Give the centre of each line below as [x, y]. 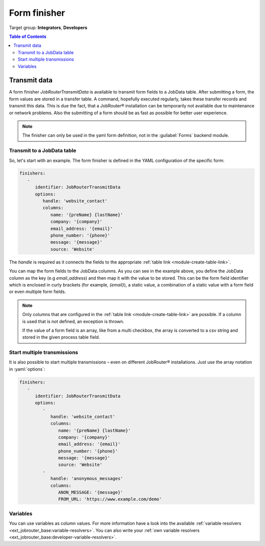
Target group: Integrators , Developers [48, 28]
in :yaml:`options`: [27, 369]
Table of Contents [28, 36]
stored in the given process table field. [61, 337]
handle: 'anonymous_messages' [87, 479]
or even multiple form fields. [38, 292]
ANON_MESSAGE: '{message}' [91, 493]
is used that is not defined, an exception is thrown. [73, 321]
